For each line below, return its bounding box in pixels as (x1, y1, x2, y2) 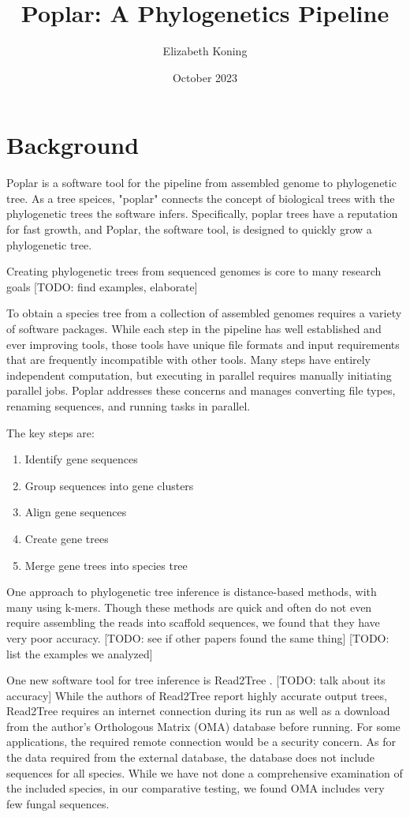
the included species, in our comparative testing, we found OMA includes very (6, 780, 385, 796)
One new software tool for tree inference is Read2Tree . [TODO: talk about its (6, 672, 386, 688)
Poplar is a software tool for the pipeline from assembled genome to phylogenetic (6, 174, 397, 191)
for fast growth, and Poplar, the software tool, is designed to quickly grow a (6, 221, 372, 238)
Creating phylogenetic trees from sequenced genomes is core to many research (6, 263, 382, 279)
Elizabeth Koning (162, 43, 248, 59)
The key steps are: (6, 424, 95, 440)
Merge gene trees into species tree (24, 557, 188, 573)
